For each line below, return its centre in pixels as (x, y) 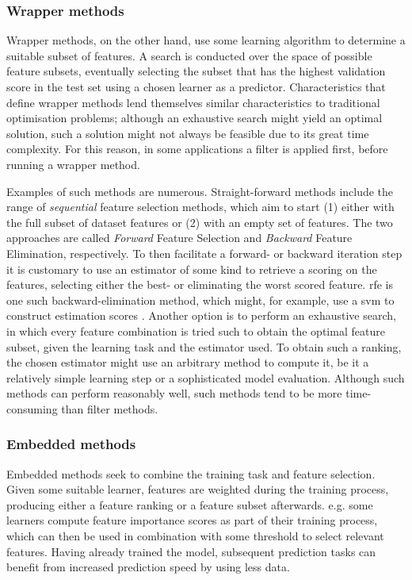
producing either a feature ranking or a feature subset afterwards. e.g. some (190, 504)
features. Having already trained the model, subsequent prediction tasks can (191, 551)
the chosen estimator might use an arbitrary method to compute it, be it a (188, 362)
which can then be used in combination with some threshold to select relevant (195, 536)
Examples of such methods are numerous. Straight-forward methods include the (200, 191)
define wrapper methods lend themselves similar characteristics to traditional (193, 102)
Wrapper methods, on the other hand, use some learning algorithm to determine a (206, 40)
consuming (32, 408)
